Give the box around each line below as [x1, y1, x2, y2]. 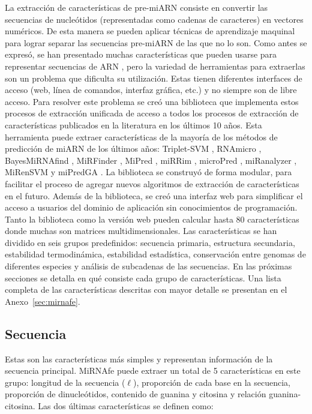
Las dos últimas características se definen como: [38, 400, 214, 412]
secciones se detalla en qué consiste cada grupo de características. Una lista [5, 271, 281, 284]
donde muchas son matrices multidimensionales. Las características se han [5, 224, 277, 237]
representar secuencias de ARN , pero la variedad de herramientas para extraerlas [5, 59, 305, 72]
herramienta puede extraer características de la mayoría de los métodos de [5, 130, 278, 143]
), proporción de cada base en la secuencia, [133, 376, 290, 388]
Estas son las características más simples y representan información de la [5, 352, 273, 365]
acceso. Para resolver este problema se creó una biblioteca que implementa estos [5, 95, 299, 107]
